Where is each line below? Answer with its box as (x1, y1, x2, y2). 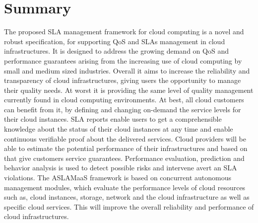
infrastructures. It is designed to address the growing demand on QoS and (4, 46, 229, 56)
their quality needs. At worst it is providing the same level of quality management (4, 84, 254, 95)
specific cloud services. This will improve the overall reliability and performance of (4, 201, 254, 212)
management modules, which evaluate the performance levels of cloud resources (4, 182, 246, 192)
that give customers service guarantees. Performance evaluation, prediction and (4, 152, 245, 163)
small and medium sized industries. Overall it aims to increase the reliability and (4, 65, 250, 75)
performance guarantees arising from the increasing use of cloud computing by (4, 55, 242, 66)
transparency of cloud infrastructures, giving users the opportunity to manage (4, 75, 241, 85)
